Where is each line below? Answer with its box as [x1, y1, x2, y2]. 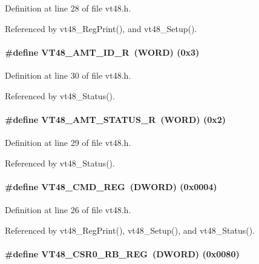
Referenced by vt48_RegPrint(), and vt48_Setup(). [5, 22, 197, 35]
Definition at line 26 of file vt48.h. [5, 203, 131, 216]
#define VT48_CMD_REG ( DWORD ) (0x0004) [5, 180, 217, 193]
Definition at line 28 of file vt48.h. [5, 2, 131, 14]
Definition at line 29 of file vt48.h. [5, 136, 131, 148]
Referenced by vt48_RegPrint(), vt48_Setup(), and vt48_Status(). [5, 223, 255, 236]
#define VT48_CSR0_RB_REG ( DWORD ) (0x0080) [5, 247, 240, 260]
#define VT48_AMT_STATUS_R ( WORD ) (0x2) [5, 113, 226, 125]
